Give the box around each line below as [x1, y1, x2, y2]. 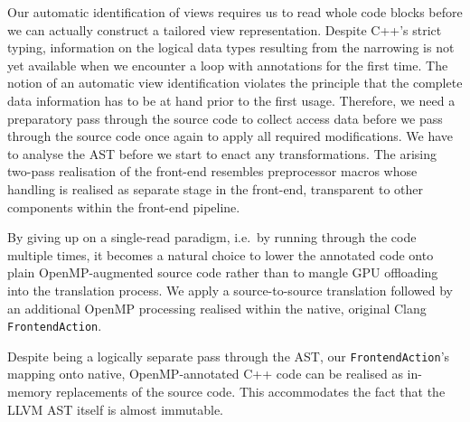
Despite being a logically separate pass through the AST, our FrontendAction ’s [7, 346, 450, 365]
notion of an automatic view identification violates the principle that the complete [7, 73, 463, 92]
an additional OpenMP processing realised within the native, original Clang [7, 298, 427, 317]
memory [7, 382, 52, 400]
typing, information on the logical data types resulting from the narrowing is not [7, 38, 455, 57]
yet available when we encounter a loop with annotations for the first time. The [7, 55, 448, 74]
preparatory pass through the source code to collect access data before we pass [7, 108, 443, 127]
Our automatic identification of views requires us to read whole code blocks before [7, 3, 463, 21]
